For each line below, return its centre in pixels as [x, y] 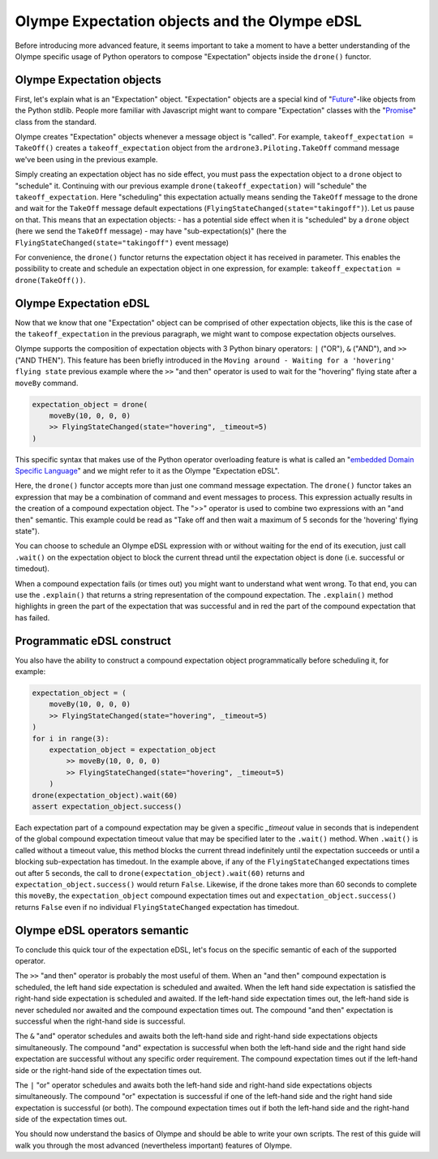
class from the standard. [56, 122]
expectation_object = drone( [90, 404]
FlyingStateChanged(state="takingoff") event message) [122, 243]
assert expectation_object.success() [107, 806]
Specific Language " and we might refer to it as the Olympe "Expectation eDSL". [147, 471]
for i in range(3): [71, 738]
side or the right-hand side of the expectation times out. [108, 1070]
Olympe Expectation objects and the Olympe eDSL [189, 21]
